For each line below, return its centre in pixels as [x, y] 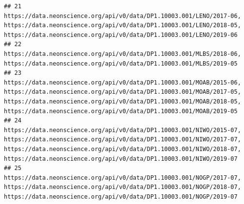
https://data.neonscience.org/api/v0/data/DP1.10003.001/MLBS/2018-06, [122, 54]
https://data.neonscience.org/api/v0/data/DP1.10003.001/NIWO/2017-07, [122, 140]
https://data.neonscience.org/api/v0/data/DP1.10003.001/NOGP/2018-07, [122, 187]
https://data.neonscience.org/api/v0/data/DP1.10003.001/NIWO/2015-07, [122, 130]
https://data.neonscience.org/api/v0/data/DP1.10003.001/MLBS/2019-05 [121, 63]
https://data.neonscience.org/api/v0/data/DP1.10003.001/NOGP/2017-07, [122, 178]
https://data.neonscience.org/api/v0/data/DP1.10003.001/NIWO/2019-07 [121, 159]
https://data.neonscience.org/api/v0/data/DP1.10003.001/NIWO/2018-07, [122, 149]
